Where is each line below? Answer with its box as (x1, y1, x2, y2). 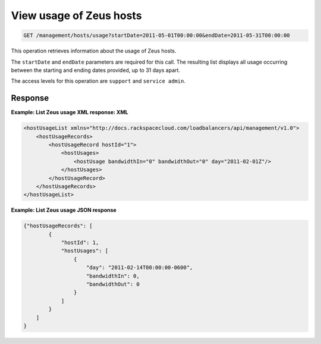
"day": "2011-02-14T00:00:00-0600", (86, 264, 193, 271)
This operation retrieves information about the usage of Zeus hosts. (11, 48, 177, 55)
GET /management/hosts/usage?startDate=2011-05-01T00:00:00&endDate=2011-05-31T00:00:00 (23, 32, 291, 39)
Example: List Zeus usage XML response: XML (11, 109, 128, 116)
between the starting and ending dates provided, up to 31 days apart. (11, 66, 181, 74)
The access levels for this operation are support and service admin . (11, 77, 185, 85)
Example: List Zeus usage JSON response (11, 207, 117, 214)
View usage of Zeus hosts (11, 9, 142, 22)
